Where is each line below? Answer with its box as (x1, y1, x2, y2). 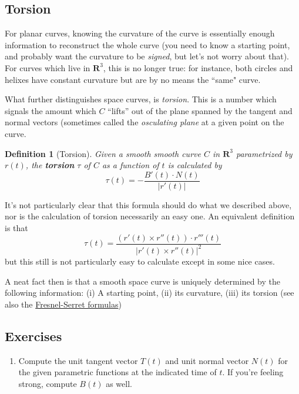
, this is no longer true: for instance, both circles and (103, 61, 293, 74)
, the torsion (25, 159, 75, 171)
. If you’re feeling (222, 366, 284, 378)
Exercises (5, 326, 62, 345)
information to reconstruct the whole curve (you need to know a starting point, (5, 38, 290, 51)
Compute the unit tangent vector (18, 354, 138, 366)
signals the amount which (5, 104, 96, 116)
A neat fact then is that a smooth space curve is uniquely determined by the (5, 275, 280, 287)
